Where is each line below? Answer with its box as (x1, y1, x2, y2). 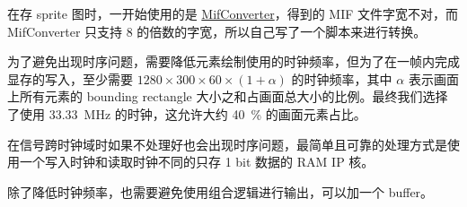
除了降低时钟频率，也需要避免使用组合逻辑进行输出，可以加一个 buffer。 (7, 182, 434, 201)
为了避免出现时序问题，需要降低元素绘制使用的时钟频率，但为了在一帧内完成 (7, 52, 460, 71)
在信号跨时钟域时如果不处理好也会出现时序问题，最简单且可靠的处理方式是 (7, 134, 447, 153)
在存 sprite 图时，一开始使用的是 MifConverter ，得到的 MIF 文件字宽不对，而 (7, 4, 459, 22)
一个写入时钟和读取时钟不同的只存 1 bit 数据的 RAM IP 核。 (19, 152, 374, 171)
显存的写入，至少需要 (7, 69, 133, 88)
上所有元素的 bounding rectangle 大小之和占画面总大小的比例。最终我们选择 (7, 87, 448, 106)
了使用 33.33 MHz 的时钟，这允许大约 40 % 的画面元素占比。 (7, 104, 366, 123)
